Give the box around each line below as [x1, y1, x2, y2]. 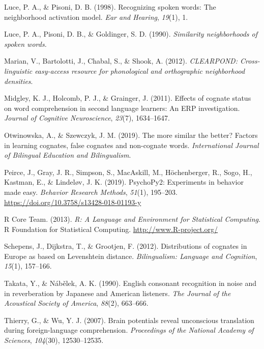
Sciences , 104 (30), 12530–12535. [4, 335, 104, 345]
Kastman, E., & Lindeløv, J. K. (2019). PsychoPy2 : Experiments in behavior [4, 177, 244, 187]
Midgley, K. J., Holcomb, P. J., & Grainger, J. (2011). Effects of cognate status [4, 93, 251, 103]
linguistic [4, 65, 33, 76]
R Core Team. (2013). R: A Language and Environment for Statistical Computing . [4, 214, 260, 224]
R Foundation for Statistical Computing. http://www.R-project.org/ [4, 223, 218, 234]
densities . [4, 75, 33, 86]
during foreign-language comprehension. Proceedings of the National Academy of [4, 325, 254, 335]
